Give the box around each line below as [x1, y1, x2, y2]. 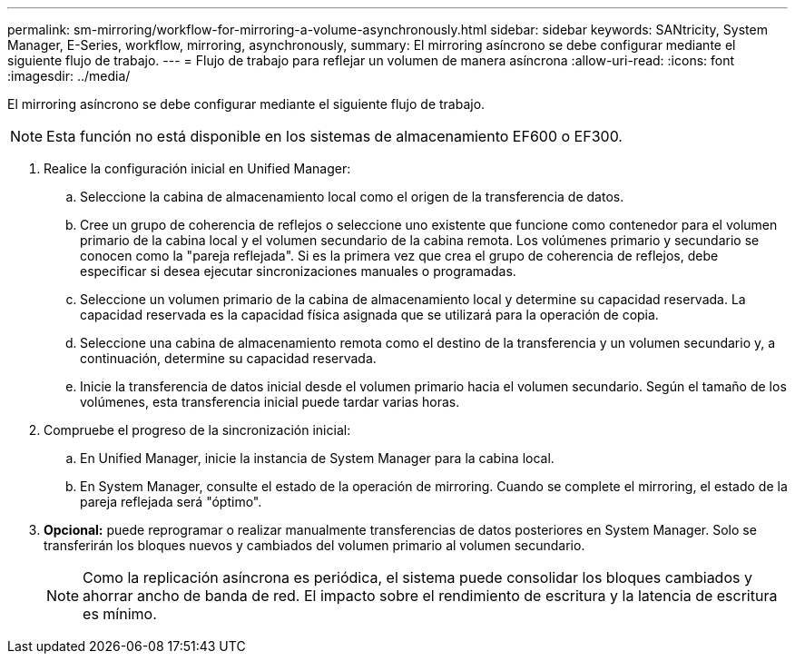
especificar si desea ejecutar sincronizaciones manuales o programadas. [80, 263, 516, 279]
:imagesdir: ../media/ [7, 68, 131, 84]
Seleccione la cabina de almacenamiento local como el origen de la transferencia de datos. [80, 189, 624, 204]
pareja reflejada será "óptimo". [80, 494, 262, 509]
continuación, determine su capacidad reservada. [80, 350, 377, 366]
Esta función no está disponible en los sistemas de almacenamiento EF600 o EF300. [46, 127, 623, 145]
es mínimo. [83, 605, 157, 623]
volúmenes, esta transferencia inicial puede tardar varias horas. [80, 394, 460, 409]
